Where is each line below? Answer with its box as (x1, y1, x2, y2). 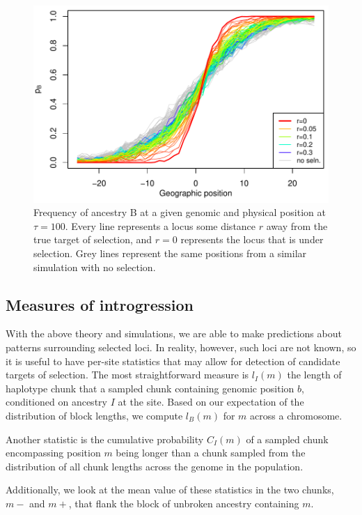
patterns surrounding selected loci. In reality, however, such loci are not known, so (6, 340, 356, 355)
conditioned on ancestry (6, 394, 107, 409)
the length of (287, 367, 342, 382)
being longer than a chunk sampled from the (116, 445, 306, 460)
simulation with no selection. (33, 259, 156, 274)
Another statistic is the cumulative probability (6, 431, 204, 446)
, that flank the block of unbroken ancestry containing (68, 495, 299, 510)
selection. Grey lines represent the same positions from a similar (33, 246, 307, 261)
